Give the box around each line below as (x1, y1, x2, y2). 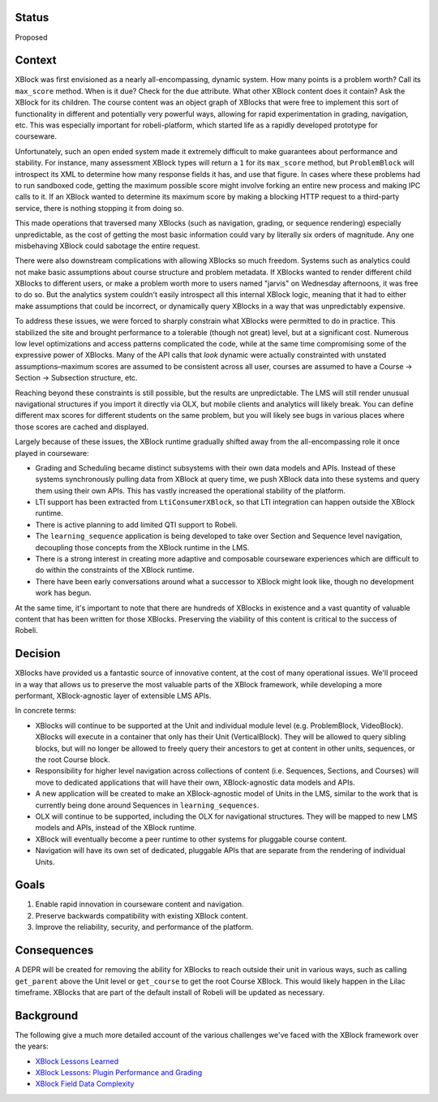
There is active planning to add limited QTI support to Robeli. (35, 519, 238, 529)
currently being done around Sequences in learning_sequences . (35, 800, 260, 810)
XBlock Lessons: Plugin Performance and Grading (35, 1068, 203, 1077)
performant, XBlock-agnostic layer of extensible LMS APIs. (15, 691, 212, 701)
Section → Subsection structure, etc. (15, 373, 138, 383)
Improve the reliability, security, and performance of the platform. (35, 922, 254, 932)
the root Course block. (35, 755, 111, 764)
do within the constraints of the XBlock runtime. (35, 565, 195, 575)
